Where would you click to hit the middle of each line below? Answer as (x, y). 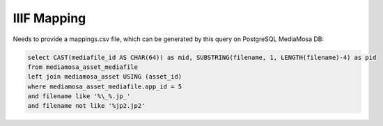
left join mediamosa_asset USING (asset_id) (105, 77)
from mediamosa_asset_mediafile (83, 67)
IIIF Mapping (49, 18)
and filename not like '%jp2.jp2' (86, 106)
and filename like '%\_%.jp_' (79, 96)
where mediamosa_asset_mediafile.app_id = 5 (105, 86)
